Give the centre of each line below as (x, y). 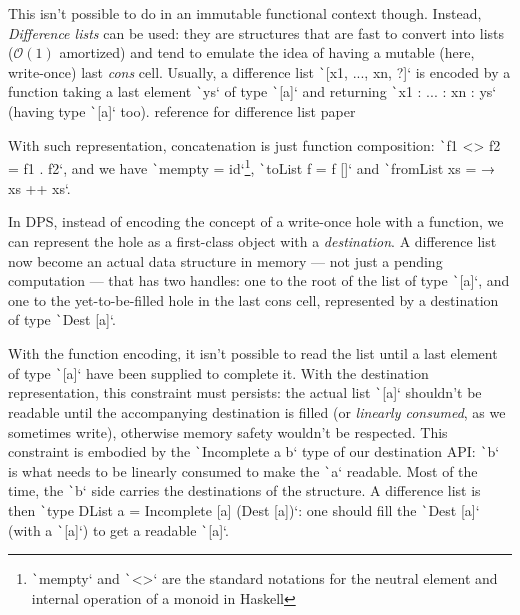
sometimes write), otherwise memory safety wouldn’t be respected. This (228, 431)
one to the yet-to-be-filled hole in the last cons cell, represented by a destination (253, 299)
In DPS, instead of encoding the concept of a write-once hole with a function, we (256, 221)
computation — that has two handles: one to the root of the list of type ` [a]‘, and (259, 280)
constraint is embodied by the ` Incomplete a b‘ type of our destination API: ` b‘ (254, 451)
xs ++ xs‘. (39, 187)
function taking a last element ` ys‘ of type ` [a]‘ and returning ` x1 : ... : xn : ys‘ (252, 91)
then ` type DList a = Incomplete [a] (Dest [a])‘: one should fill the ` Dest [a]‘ (244, 510)
